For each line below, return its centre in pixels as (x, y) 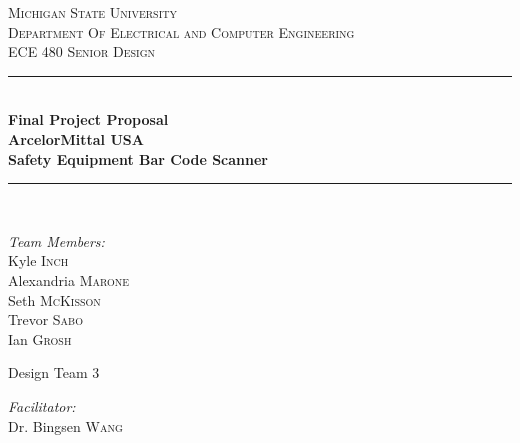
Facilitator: (42, 405)
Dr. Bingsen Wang (65, 425)
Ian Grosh (40, 338)
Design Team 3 (54, 372)
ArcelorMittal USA (76, 138)
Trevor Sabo (45, 319)
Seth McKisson (54, 299)
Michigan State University (92, 12)
